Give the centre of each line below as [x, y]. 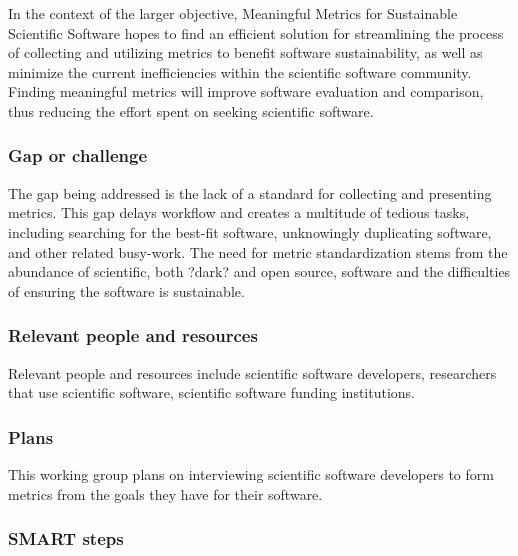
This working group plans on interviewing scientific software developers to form [251, 473]
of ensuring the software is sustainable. [126, 290]
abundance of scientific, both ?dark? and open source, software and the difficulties [259, 271]
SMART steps [66, 538]
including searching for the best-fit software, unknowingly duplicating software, [250, 231]
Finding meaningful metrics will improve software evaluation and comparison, [246, 91]
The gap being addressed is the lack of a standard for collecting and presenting [250, 192]
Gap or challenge [78, 155]
